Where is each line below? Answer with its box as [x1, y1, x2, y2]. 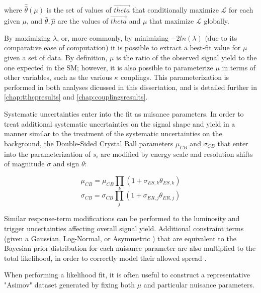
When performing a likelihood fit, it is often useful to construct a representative [4, 269, 250, 280]
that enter [217, 138, 248, 148]
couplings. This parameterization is [121, 72, 229, 82]
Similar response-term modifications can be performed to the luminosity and [4, 213, 240, 224]
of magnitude [4, 158, 45, 169]
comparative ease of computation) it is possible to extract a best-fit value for [4, 42, 241, 53]
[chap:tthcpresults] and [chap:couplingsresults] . [4, 91, 148, 102]
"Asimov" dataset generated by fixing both [4, 279, 135, 289]
